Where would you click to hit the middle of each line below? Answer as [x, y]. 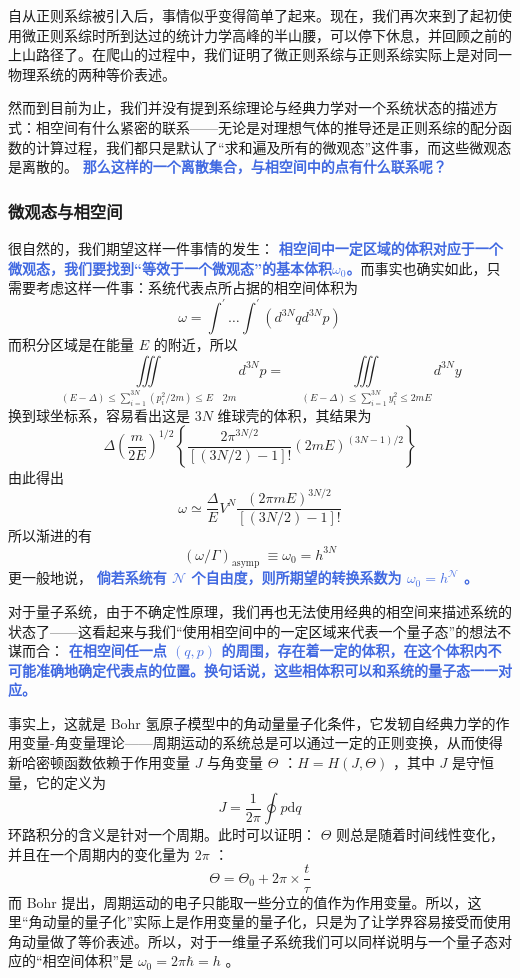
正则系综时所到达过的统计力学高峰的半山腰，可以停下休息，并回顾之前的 [273, 34]
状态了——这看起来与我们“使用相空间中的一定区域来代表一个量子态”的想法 [253, 630]
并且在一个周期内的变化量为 [99, 853]
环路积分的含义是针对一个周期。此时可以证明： [162, 834]
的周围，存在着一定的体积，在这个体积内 [354, 650]
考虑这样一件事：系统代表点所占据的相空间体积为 [196, 287]
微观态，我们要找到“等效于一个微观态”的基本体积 [170, 267]
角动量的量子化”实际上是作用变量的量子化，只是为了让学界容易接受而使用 [270, 921]
